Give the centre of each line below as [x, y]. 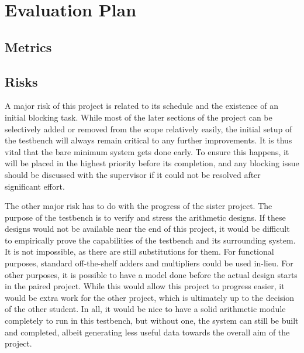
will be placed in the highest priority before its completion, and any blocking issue [152, 163]
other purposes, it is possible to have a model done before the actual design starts [151, 274]
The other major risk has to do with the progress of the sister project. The [139, 206]
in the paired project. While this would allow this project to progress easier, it [145, 286]
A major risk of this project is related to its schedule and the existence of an [142, 106]
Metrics [28, 47]
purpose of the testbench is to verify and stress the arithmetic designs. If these [145, 217]
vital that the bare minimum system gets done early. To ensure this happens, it [147, 151]
